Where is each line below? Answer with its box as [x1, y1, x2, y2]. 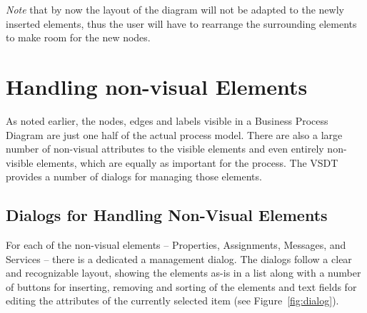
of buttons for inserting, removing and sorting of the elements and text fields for [6, 279, 357, 294]
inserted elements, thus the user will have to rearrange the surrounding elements [6, 16, 357, 31]
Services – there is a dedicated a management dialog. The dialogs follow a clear [6, 251, 352, 266]
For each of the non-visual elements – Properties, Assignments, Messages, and [6, 237, 346, 252]
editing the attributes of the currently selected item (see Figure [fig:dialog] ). [6, 293, 339, 308]
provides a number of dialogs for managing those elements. [6, 169, 262, 184]
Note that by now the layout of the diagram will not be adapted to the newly [6, 2, 344, 16]
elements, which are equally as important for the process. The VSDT [36, 155, 338, 170]
